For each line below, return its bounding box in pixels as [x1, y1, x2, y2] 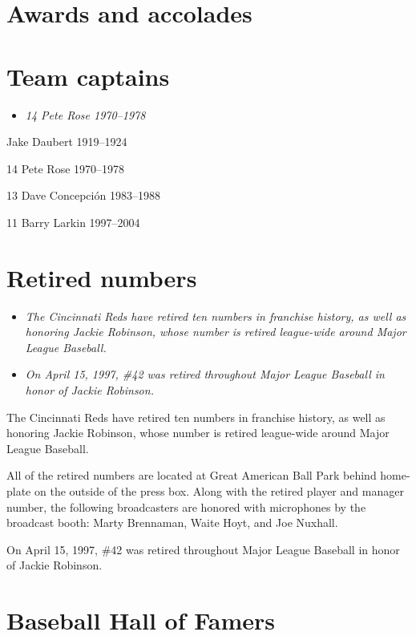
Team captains [6, 59, 170, 92]
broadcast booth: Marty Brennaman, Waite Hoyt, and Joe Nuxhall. [6, 514, 338, 531]
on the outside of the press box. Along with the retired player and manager [34, 482, 404, 499]
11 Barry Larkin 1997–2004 [6, 213, 140, 230]
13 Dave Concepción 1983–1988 [6, 187, 160, 204]
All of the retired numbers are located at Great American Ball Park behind [6, 467, 377, 484]
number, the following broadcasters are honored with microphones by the [6, 498, 366, 515]
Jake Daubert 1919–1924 [6, 133, 127, 150]
